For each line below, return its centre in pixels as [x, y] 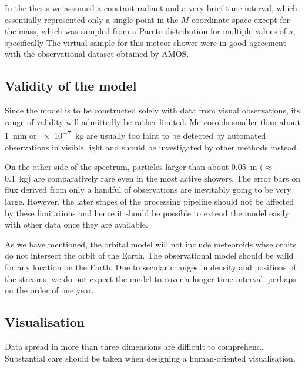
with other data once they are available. [76, 224]
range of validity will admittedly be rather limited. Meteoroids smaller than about [152, 121]
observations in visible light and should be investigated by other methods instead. [152, 147]
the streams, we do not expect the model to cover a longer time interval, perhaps [150, 278]
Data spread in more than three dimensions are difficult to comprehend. [134, 346]
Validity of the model [71, 86]
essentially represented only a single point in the [92, 19]
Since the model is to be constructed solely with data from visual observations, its [152, 110]
